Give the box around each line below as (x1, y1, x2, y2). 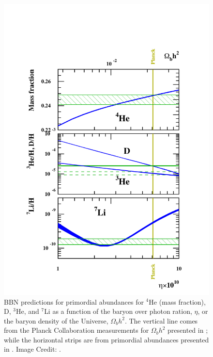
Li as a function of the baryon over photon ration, (44, 306, 192, 316)
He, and (15, 306, 39, 316)
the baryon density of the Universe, (4, 315, 108, 325)
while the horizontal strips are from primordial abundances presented (4, 334, 209, 344)
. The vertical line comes (124, 315, 198, 325)
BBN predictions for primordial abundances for (4, 296, 144, 307)
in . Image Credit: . (4, 344, 61, 354)
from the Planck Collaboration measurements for (4, 325, 149, 335)
